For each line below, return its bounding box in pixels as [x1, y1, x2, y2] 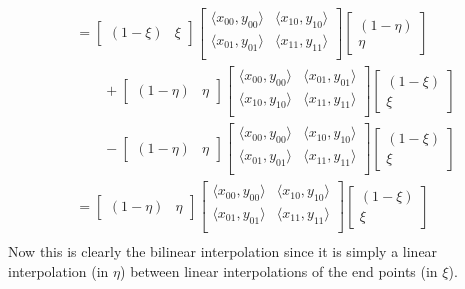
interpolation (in [8, 260, 109, 281]
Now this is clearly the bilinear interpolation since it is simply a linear [8, 240, 438, 261]
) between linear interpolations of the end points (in [120, 260, 438, 281]
